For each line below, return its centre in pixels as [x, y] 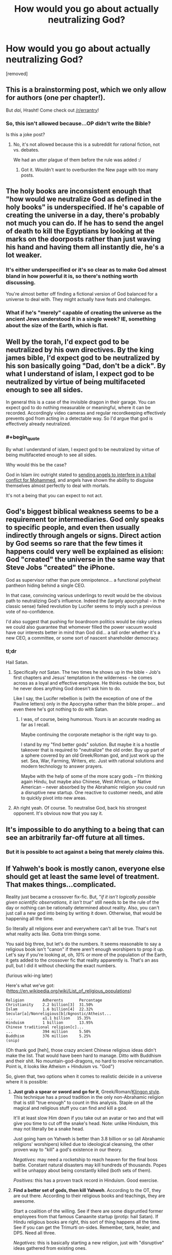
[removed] [17, 73]
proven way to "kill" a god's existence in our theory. [68, 1150]
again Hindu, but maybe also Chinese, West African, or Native [86, 782]
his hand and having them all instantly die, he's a [85, 247]
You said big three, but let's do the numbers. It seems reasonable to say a [83, 944]
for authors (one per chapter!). [56, 98]
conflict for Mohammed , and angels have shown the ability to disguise [80, 480]
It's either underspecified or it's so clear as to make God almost [86, 270]
